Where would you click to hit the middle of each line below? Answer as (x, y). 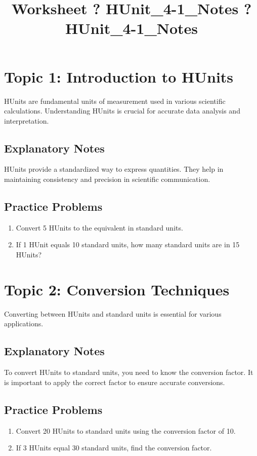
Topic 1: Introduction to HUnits (119, 76)
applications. (24, 324)
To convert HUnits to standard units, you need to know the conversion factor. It (129, 372)
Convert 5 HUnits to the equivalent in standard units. (99, 227)
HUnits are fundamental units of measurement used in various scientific (115, 101)
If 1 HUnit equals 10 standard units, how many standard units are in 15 (128, 244)
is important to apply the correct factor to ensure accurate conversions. (115, 382)
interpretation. (27, 120)
